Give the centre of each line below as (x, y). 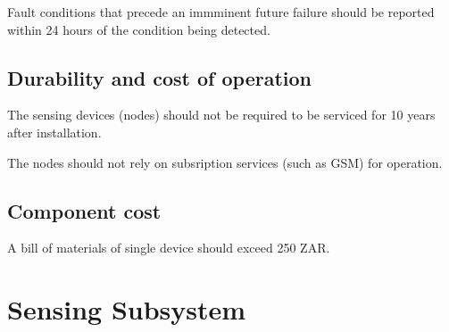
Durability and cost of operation (160, 77)
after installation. (54, 132)
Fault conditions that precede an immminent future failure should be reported (221, 12)
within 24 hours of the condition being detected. (139, 29)
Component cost (84, 210)
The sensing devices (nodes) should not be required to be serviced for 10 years (221, 115)
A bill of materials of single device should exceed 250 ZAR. (169, 248)
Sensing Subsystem (127, 309)
